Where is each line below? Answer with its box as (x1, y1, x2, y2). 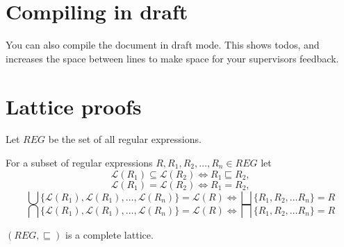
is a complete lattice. (65, 227, 154, 241)
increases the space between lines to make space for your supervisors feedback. (6, 51, 339, 65)
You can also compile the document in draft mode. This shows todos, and (6, 37, 320, 52)
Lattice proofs (6, 92, 142, 120)
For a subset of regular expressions (6, 155, 153, 170)
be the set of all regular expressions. (48, 132, 202, 146)
